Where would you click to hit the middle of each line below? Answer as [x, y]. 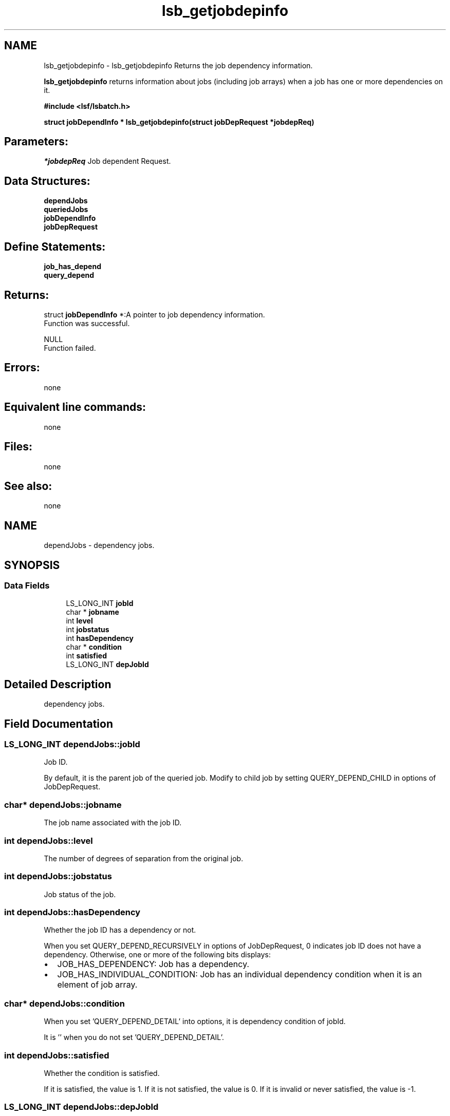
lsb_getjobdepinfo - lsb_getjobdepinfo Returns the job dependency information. [178, 65]
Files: [18, 447]
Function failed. [70, 348]
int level [79, 621]
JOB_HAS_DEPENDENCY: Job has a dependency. [153, 964]
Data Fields [27, 586]
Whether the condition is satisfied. [102, 1073]
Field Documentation [59, 724]
